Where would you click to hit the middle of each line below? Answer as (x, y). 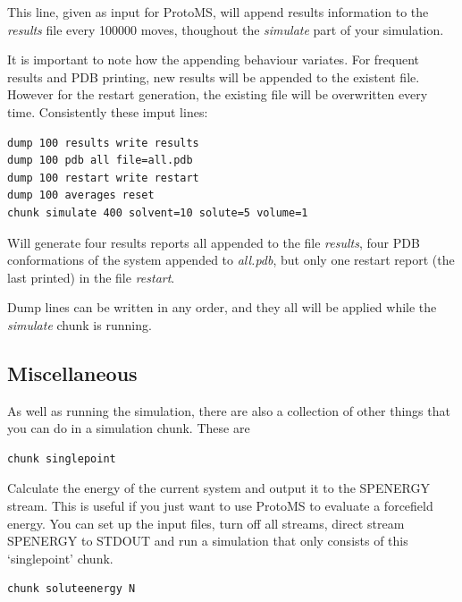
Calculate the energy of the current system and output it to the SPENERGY (218, 488)
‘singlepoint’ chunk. (60, 558)
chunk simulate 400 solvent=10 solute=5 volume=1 (158, 212)
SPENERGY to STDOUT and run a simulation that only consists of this (208, 541)
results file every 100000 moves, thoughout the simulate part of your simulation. (226, 29)
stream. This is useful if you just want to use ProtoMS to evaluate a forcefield (220, 506)
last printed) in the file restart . (91, 277)
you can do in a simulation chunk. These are (129, 428)
